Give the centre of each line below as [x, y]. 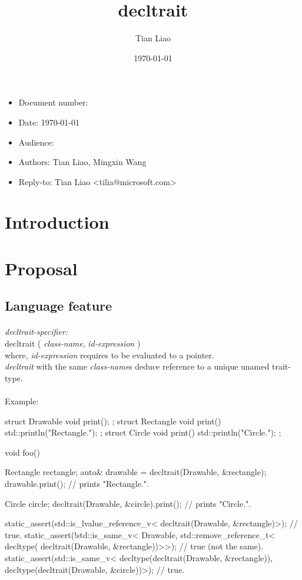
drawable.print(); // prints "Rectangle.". [77, 483]
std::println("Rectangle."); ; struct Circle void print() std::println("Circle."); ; [143, 432]
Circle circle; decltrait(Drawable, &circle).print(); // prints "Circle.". [128, 503]
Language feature [59, 306]
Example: [22, 401]
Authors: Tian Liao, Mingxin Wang [82, 162]
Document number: [53, 102]
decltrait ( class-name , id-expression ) [73, 343]
